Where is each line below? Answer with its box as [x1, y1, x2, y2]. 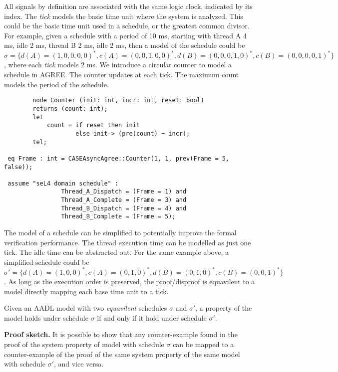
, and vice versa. [53, 359, 104, 369]
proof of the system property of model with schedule [4, 339, 164, 349]
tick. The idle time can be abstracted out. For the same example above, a [4, 247, 229, 257]
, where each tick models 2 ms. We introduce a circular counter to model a [4, 59, 232, 70]
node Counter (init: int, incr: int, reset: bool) [32, 97, 204, 104]
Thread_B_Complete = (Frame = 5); [61, 213, 176, 220]
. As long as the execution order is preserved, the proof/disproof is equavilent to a [4, 276, 255, 286]
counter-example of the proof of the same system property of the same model [4, 349, 240, 359]
